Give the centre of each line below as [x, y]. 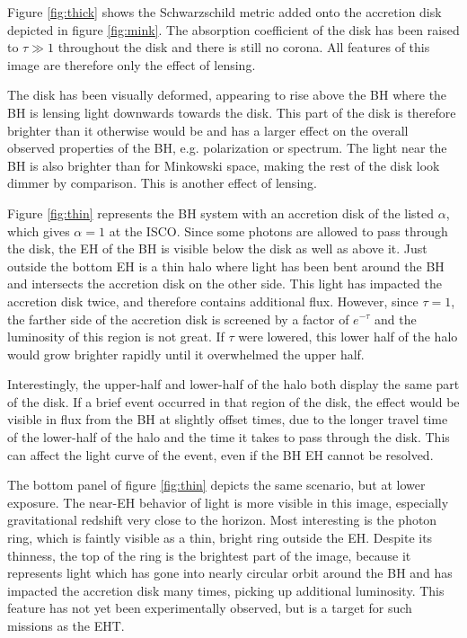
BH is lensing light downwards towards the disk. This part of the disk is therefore [232, 112]
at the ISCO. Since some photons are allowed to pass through [278, 230]
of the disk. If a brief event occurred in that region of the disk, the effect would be [233, 401]
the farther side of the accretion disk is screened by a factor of [178, 319]
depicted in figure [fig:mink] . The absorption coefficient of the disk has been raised [233, 29]
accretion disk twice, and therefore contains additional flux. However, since [213, 301]
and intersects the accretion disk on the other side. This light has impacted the [225, 284]
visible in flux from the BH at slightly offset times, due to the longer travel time [228, 419]
